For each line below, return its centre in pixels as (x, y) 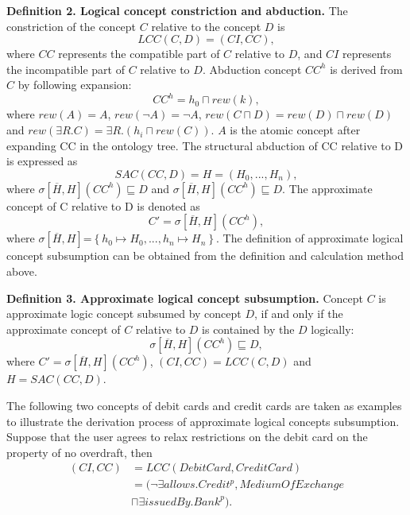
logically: (333, 329)
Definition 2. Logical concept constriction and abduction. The (177, 10)
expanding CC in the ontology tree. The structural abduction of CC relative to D (205, 145)
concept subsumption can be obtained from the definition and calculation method (205, 256)
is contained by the (248, 329)
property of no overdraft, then (79, 452)
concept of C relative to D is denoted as (103, 205)
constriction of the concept (72, 26)
